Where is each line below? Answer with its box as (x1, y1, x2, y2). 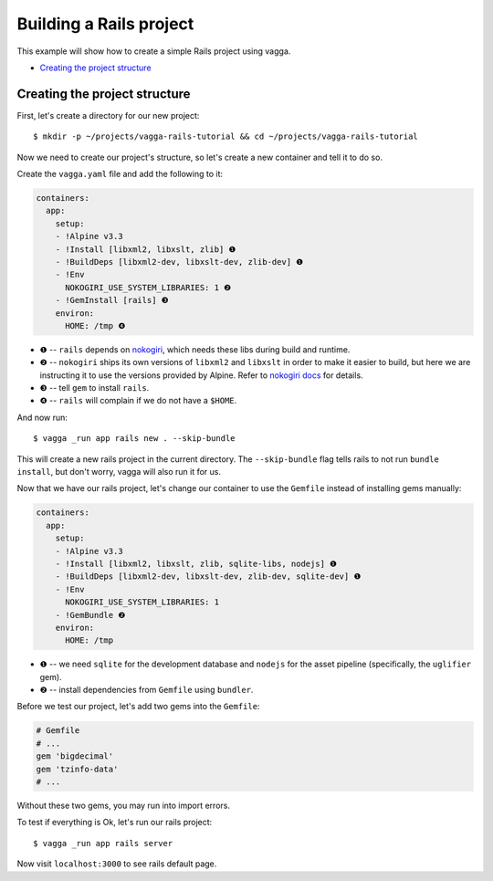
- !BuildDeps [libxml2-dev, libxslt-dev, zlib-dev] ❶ (55, 257, 304, 267)
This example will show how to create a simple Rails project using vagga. (16, 46, 291, 57)
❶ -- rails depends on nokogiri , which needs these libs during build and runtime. (39, 343, 351, 355)
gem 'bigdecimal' (36, 751, 114, 761)
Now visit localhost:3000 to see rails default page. (16, 858, 217, 869)
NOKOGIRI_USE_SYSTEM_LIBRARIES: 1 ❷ (65, 282, 232, 292)
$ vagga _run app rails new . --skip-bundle (33, 434, 236, 444)
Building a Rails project (16, 14, 194, 34)
